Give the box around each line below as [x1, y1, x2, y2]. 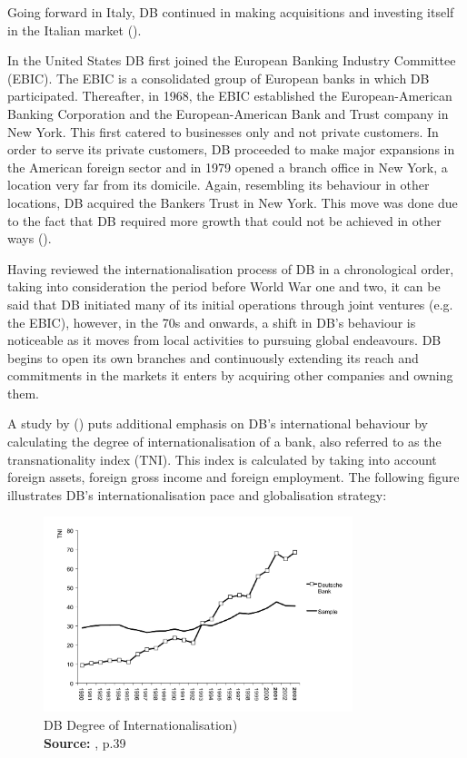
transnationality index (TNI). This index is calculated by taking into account [7, 449, 437, 468]
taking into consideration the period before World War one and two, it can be [7, 277, 441, 296]
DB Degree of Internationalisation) [44, 714, 238, 733]
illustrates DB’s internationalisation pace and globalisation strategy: [7, 485, 387, 504]
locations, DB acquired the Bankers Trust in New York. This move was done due [7, 192, 458, 212]
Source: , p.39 [44, 733, 126, 752]
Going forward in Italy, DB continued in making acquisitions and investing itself [7, 3, 454, 21]
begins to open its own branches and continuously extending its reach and [7, 348, 419, 367]
